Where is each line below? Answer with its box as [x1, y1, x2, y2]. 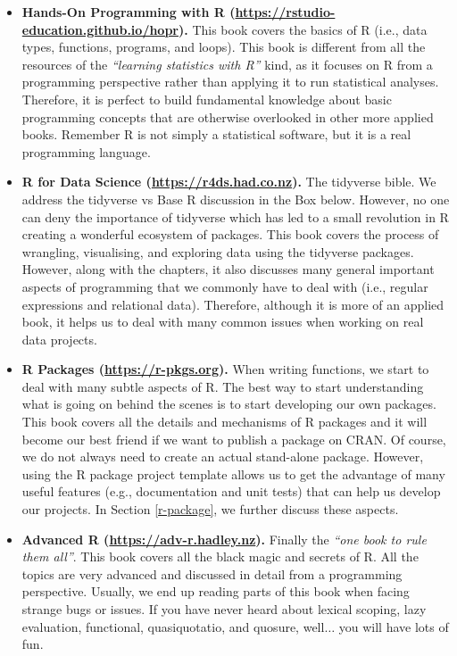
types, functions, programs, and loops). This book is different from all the [21, 37, 426, 56]
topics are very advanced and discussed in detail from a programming [21, 564, 403, 583]
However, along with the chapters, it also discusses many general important [21, 260, 435, 278]
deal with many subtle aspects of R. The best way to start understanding [21, 377, 424, 395]
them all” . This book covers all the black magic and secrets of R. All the [21, 547, 419, 566]
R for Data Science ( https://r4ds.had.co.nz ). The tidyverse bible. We [21, 172, 436, 191]
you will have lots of [338, 617, 449, 635]
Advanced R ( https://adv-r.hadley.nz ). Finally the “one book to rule [21, 529, 427, 548]
